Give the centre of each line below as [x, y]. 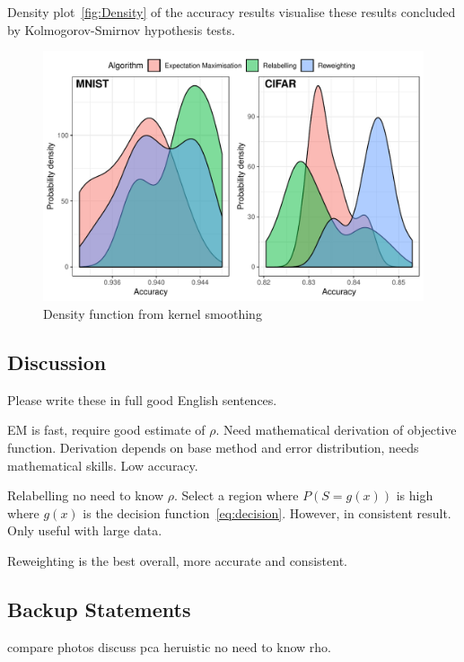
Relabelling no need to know [86, 495]
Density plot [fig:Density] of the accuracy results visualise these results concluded [232, 12]
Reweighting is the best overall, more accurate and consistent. [177, 560]
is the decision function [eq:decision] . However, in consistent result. [267, 512]
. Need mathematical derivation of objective [336, 430]
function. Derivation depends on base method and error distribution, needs [213, 448]
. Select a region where [236, 495]
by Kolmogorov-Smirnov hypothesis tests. [121, 29]
